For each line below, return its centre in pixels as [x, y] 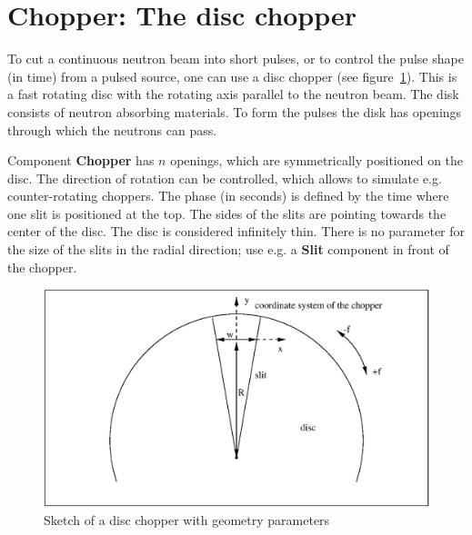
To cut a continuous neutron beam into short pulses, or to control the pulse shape [236, 59]
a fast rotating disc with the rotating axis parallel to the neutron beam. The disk [233, 94]
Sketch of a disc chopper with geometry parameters [187, 519]
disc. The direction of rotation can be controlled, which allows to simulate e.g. [225, 178]
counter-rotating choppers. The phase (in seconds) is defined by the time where [228, 196]
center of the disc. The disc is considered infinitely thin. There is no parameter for [236, 231]
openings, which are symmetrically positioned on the [317, 160]
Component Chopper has [81, 160]
